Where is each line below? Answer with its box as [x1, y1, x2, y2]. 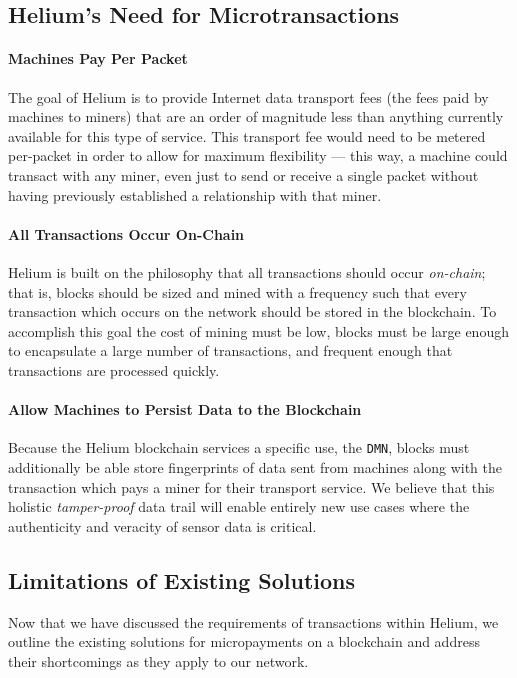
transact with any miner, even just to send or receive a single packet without [8, 164, 479, 185]
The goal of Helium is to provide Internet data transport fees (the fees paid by [8, 86, 489, 107]
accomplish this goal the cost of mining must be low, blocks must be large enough [8, 320, 509, 341]
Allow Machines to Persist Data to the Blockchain [8, 399, 362, 420]
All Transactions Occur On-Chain [8, 223, 245, 244]
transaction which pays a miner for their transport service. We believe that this [8, 476, 495, 497]
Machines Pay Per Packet [8, 48, 188, 69]
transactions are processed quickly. [8, 359, 220, 380]
